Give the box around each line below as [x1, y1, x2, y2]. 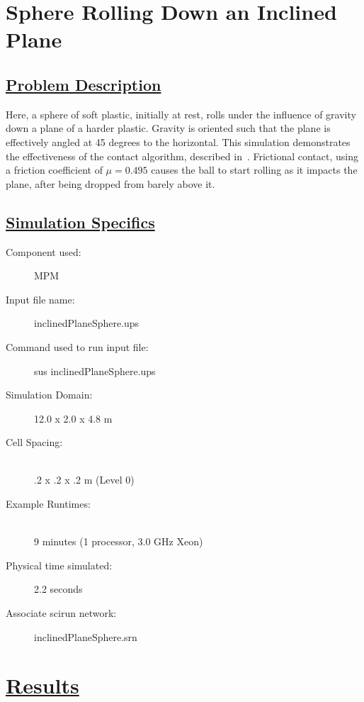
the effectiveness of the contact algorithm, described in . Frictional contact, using [6, 148, 359, 163]
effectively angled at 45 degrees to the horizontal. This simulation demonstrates [6, 134, 351, 149]
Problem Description [6, 73, 161, 95]
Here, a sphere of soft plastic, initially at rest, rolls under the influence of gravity [6, 106, 356, 121]
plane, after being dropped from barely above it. [6, 176, 215, 191]
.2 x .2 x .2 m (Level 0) [34, 472, 135, 487]
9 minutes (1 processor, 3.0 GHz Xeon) [34, 534, 203, 549]
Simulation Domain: [6, 387, 93, 402]
